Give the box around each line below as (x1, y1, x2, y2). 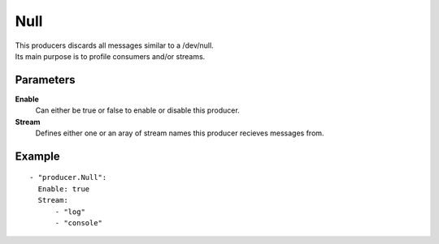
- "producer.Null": (29, 173, 107, 182)
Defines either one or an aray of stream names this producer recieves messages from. (35, 128, 324, 138)
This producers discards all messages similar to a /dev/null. (15, 41, 215, 50)
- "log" (54, 207, 85, 216)
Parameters (15, 73, 76, 87)
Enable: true (37, 184, 90, 194)
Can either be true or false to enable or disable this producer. (35, 105, 240, 115)
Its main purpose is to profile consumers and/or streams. (15, 51, 206, 61)
